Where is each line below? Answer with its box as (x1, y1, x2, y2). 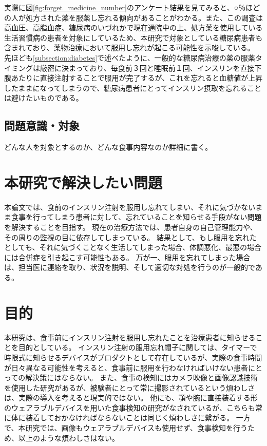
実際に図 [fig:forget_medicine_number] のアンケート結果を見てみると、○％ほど (4, 2, 260, 12)
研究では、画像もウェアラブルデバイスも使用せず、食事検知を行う (25, 422, 248, 433)
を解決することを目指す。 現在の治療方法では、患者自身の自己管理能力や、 (4, 222, 257, 232)
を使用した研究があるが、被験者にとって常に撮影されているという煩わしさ (4, 382, 255, 393)
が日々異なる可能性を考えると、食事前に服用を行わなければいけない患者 (4, 362, 249, 373)
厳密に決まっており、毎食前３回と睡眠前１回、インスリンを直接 (40, 62, 255, 73)
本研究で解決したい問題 (4, 171, 163, 192)
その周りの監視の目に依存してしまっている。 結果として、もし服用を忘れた (4, 231, 257, 242)
